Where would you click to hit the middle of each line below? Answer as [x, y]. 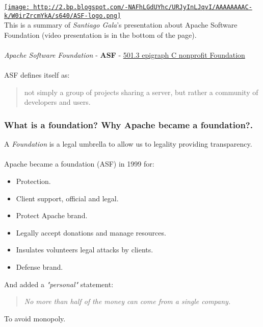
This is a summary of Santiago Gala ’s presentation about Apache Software [121, 25]
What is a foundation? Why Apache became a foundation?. [128, 124]
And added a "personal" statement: [59, 284]
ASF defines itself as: [37, 75]
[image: [17, 7]
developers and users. [57, 102]
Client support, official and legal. [67, 198]
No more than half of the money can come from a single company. [127, 301]
